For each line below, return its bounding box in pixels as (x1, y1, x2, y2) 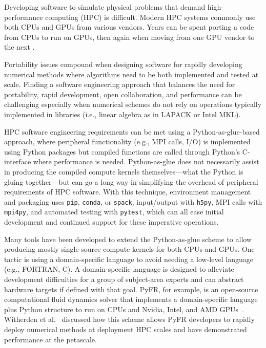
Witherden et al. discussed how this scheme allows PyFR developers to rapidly (4, 314, 255, 324)
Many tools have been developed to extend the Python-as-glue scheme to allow (4, 233, 252, 244)
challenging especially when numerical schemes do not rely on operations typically (4, 99, 262, 110)
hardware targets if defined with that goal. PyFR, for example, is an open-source (4, 284, 258, 294)
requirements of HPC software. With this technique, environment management (4, 186, 251, 197)
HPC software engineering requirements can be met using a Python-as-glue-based (4, 126, 260, 137)
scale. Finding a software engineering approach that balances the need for (4, 79, 235, 90)
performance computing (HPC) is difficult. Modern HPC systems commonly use (4, 11, 256, 22)
